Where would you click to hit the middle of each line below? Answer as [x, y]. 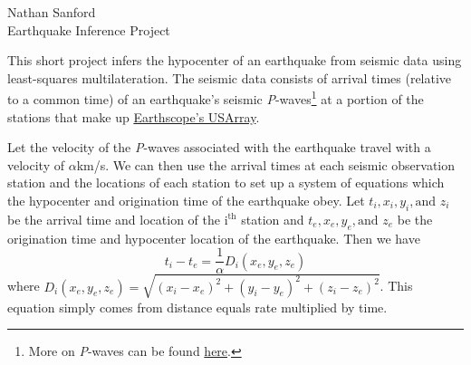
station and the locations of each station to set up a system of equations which [226, 182]
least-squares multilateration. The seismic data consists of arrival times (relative [230, 77]
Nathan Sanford [52, 12]
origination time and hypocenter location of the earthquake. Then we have [214, 238]
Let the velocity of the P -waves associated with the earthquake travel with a [219, 147]
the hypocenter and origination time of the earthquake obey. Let [186, 200]
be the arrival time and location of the [114, 219]
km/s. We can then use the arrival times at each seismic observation [266, 164]
